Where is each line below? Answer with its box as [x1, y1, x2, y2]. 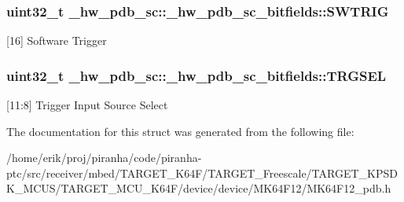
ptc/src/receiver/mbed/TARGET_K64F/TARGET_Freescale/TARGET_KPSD [6, 164, 398, 181]
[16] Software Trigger [6, 32, 107, 49]
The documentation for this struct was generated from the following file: [6, 123, 354, 139]
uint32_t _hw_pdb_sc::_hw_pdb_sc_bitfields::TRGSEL [6, 65, 387, 85]
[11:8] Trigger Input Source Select [6, 97, 168, 113]
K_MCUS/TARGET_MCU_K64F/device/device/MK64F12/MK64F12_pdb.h [6, 180, 391, 196]
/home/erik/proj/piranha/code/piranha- [6, 149, 202, 166]
